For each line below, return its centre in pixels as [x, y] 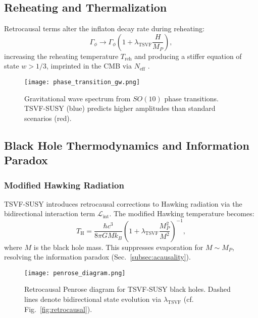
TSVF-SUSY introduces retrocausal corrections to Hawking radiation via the [123, 203]
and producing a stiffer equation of [188, 56]
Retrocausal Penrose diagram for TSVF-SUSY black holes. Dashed [127, 289]
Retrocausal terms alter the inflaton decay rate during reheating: [104, 28]
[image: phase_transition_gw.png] [82, 82]
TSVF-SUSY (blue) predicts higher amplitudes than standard [120, 108]
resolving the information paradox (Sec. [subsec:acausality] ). [97, 257]
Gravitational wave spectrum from [78, 98]
